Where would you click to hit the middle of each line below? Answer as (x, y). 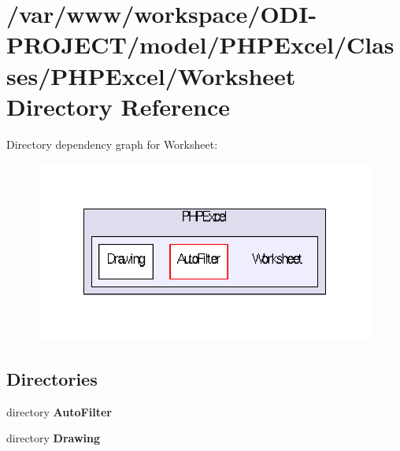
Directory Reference (119, 106)
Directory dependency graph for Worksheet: (112, 144)
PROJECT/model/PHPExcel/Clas (200, 44)
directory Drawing (54, 438)
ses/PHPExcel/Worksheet (151, 75)
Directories (52, 379)
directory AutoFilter (59, 411)
